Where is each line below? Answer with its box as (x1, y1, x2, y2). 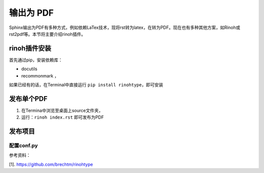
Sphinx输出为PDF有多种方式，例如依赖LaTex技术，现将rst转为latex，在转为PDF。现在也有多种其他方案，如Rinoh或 (9, 25, 241, 30)
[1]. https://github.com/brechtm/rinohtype (9, 161, 93, 167)
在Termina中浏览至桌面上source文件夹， (21, 107, 103, 113)
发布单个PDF (9, 95, 48, 103)
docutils (21, 66, 38, 72)
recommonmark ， (21, 73, 59, 78)
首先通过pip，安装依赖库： (9, 57, 63, 63)
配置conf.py (9, 142, 38, 149)
